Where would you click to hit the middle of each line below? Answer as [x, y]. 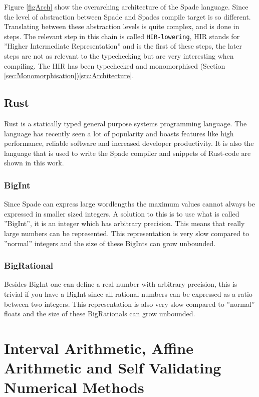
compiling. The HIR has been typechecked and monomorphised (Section [115, 65]
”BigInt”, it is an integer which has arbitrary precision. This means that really [124, 223]
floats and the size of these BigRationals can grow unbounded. [100, 314]
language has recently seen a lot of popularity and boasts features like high [119, 133]
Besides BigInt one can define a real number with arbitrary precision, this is [121, 284]
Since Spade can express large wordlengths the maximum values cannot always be [129, 204]
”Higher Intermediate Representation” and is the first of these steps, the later [123, 46]
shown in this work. [34, 163]
